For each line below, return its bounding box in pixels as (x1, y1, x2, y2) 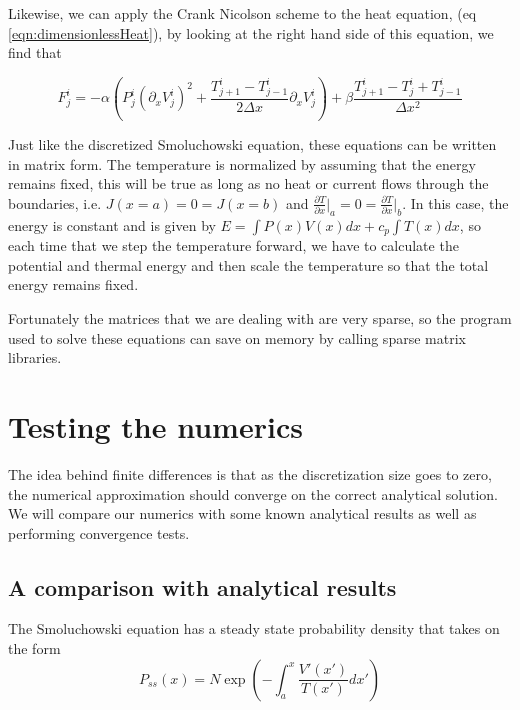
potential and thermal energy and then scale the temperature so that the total (8, 254, 489, 275)
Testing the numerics (8, 405, 303, 446)
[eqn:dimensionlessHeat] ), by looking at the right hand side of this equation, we (8, 22, 494, 43)
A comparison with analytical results (8, 571, 397, 602)
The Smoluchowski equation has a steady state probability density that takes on (8, 618, 500, 639)
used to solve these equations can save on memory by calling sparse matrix (8, 327, 466, 348)
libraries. (8, 347, 62, 368)
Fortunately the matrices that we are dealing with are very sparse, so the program (8, 308, 512, 328)
